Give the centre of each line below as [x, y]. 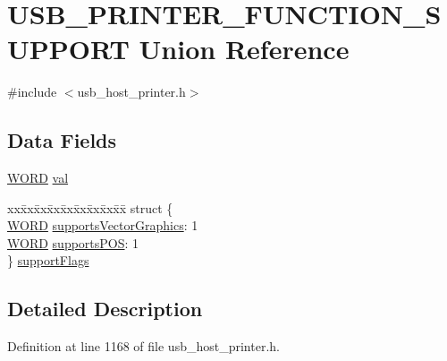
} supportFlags [48, 260]
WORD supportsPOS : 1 [73, 242]
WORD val [38, 178]
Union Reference [244, 49]
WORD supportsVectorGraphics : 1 [103, 225]
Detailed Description [105, 309]
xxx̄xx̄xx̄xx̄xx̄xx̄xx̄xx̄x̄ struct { [90, 207]
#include [32, 92]
